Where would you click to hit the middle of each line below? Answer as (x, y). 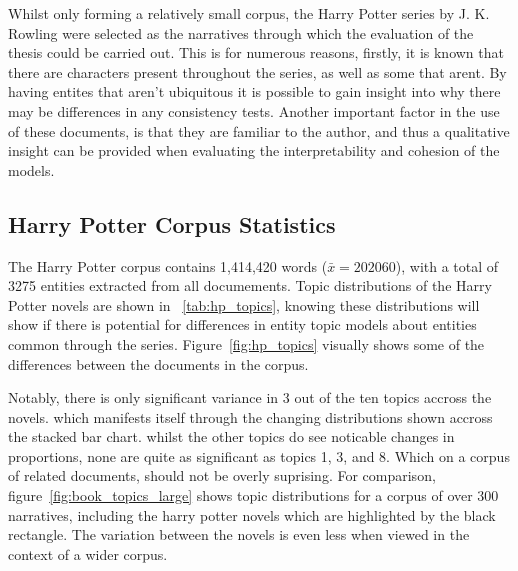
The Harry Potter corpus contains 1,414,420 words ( (168, 265)
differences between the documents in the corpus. (158, 363)
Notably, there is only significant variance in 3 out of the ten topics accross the (250, 397)
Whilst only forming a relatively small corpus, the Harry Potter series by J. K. (249, 13)
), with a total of (447, 265)
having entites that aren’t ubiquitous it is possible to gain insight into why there (254, 91)
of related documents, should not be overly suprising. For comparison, (222, 475)
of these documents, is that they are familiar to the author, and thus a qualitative (259, 130)
